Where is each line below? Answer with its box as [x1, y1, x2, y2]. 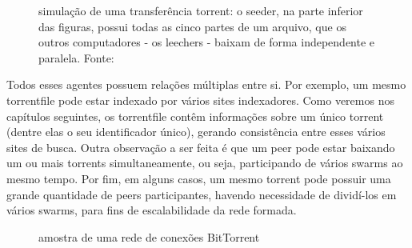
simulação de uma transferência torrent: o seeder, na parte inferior [38, 2, 363, 18]
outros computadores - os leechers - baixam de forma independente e [38, 34, 375, 50]
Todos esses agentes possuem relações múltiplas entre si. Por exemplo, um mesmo [6, 76, 406, 93]
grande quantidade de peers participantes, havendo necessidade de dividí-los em [6, 186, 397, 202]
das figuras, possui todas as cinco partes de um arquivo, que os [38, 18, 346, 34]
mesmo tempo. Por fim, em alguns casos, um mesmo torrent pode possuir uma [6, 170, 391, 186]
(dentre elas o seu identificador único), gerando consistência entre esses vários [6, 123, 386, 140]
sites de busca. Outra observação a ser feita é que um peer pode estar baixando [6, 138, 395, 155]
